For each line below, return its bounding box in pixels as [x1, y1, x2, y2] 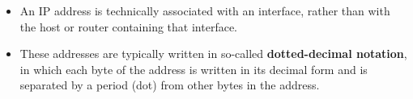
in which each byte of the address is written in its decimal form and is [19, 60, 368, 77]
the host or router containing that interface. [19, 18, 237, 35]
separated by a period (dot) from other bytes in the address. [19, 76, 320, 93]
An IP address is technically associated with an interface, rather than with [19, 2, 390, 19]
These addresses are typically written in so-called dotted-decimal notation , [19, 45, 407, 62]
